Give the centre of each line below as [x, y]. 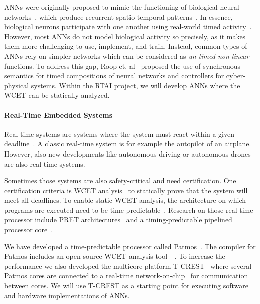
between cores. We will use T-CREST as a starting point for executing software [126, 286]
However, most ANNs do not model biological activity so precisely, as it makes [125, 36]
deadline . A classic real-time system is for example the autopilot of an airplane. [128, 144]
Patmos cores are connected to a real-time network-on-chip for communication [126, 276]
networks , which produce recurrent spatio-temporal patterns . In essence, [118, 16]
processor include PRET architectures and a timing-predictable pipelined [118, 219]
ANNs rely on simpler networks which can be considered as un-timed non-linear [127, 55]
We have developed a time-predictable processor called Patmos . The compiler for [130, 246]
